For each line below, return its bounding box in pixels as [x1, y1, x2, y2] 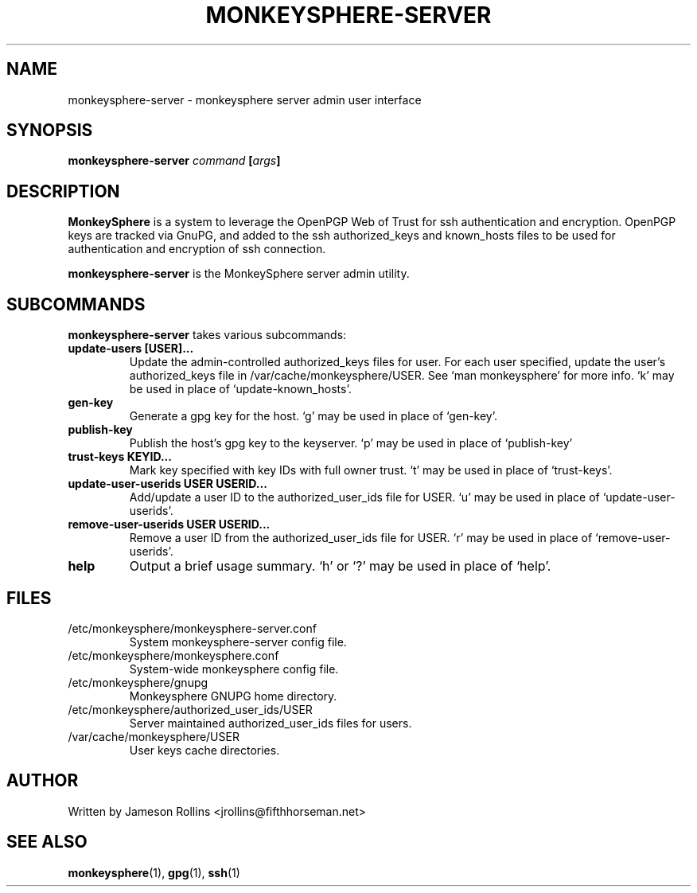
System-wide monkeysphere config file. [129, 661, 339, 676]
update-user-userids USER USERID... [68, 477, 267, 491]
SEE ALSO [6, 832, 88, 852]
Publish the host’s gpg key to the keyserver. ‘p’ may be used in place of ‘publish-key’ [129, 436, 573, 450]
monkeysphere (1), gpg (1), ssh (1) [68, 865, 240, 879]
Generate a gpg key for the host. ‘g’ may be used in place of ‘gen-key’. [129, 409, 498, 423]
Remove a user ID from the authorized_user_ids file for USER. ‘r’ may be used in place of [129, 531, 593, 545]
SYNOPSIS [6, 120, 93, 141]
